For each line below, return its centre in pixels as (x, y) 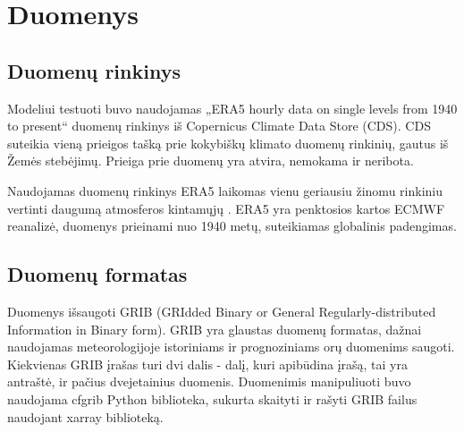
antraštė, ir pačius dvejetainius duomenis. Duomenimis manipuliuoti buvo (209, 381)
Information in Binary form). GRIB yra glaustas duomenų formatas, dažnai (215, 329)
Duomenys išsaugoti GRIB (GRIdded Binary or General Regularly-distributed (222, 311)
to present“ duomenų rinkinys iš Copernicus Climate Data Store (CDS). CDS (219, 126)
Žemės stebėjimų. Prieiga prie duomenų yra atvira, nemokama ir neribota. (211, 161)
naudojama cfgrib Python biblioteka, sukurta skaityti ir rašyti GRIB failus (212, 398)
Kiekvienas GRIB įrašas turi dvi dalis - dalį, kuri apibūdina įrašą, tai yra (207, 364)
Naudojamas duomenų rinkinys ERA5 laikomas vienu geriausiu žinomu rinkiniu (225, 190)
